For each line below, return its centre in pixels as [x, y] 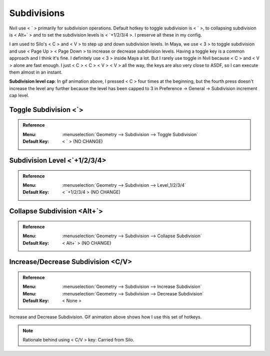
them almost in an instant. [36, 72]
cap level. [19, 96]
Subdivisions [37, 13]
